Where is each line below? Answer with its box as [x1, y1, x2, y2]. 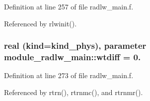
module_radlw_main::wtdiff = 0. [4, 51, 141, 63]
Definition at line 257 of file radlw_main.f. [4, 1, 134, 11]
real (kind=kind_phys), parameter [4, 39, 147, 52]
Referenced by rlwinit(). [4, 18, 77, 28]
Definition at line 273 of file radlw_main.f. [4, 70, 134, 81]
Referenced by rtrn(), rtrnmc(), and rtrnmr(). [4, 87, 143, 97]
